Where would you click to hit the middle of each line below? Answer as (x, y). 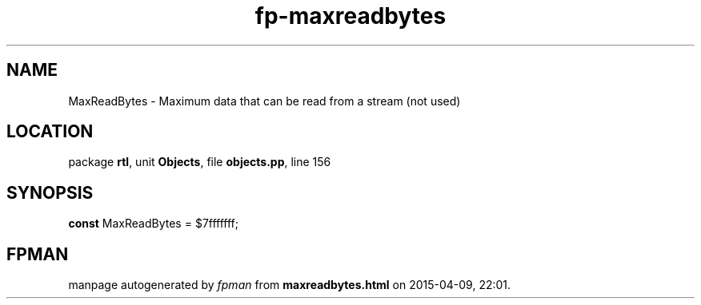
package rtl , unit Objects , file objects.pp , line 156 (200, 162)
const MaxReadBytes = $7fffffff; (154, 224)
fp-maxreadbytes (350, 16)
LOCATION (50, 132)
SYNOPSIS (50, 192)
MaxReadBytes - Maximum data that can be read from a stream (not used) (264, 101)
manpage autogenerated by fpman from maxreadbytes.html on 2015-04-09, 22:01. (290, 285)
